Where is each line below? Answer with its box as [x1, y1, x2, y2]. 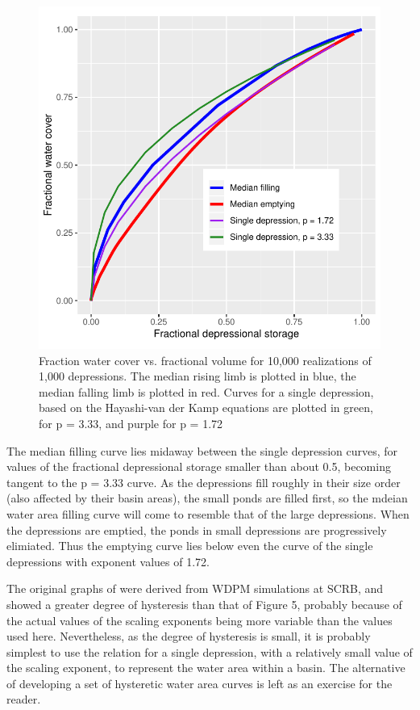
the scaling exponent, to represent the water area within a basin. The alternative [6, 659, 405, 676]
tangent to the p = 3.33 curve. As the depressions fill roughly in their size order [6, 473, 401, 490]
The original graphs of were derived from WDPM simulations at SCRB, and [6, 580, 384, 597]
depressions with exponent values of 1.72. [6, 552, 210, 569]
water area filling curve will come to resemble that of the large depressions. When [6, 505, 410, 522]
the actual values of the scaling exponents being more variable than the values [6, 611, 393, 628]
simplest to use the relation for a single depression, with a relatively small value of [6, 643, 413, 660]
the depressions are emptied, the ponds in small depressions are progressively [6, 521, 387, 538]
